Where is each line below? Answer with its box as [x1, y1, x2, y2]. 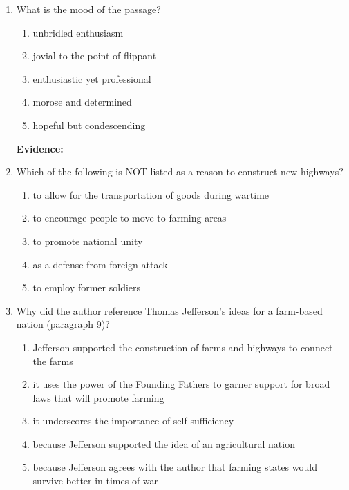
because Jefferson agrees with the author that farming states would [32, 460, 317, 474]
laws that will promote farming [32, 390, 164, 404]
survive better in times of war [32, 473, 159, 488]
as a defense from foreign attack [32, 257, 168, 271]
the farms [32, 353, 73, 368]
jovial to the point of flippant [32, 48, 157, 63]
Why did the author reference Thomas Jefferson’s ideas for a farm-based [16, 303, 323, 317]
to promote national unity [32, 233, 143, 248]
